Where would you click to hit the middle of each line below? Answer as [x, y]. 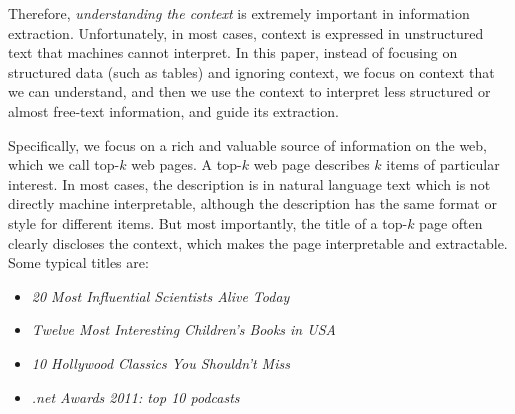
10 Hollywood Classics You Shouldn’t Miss [160, 362]
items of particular [443, 164]
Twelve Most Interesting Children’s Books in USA [183, 329]
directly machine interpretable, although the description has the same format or [252, 203]
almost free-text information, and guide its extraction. [173, 110]
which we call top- [64, 164]
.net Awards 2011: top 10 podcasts [135, 396]
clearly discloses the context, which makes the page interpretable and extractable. [258, 242]
